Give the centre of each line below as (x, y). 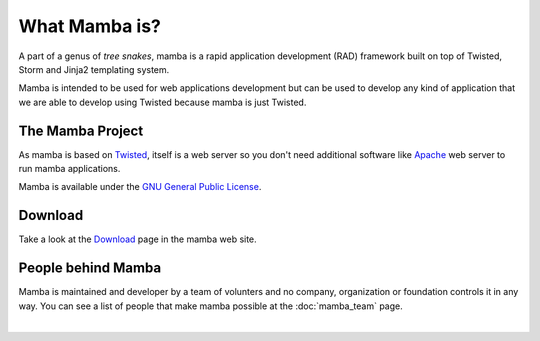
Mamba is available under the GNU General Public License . (140, 187)
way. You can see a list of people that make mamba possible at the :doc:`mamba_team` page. (211, 306)
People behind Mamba (90, 268)
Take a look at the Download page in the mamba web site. (137, 239)
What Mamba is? (90, 26)
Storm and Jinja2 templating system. (94, 69)
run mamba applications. (69, 169)
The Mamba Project (81, 130)
